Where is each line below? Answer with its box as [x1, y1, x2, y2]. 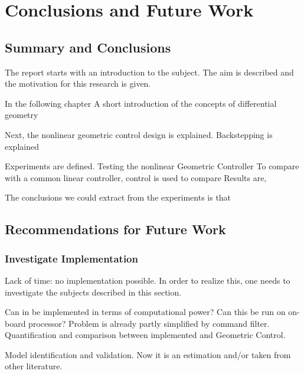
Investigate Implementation [5, 251, 138, 265]
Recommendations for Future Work [5, 220, 226, 238]
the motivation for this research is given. [5, 77, 151, 90]
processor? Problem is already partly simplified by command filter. [28, 317, 270, 329]
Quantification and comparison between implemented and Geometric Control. [5, 329, 286, 341]
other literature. [5, 360, 63, 372]
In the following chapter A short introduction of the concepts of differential [5, 97, 277, 109]
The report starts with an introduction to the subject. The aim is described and [5, 65, 294, 78]
